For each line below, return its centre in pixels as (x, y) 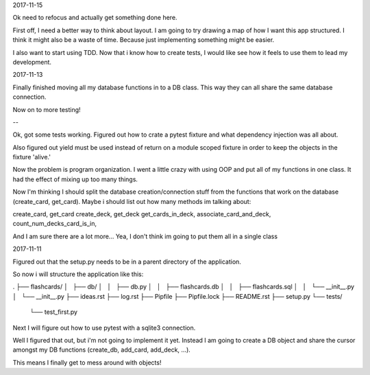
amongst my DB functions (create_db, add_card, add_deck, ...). (102, 350)
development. (32, 62)
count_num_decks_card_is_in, (55, 224)
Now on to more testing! (47, 109)
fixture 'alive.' (32, 157)
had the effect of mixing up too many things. (75, 179)
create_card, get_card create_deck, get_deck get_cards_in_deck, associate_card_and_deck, (142, 214)
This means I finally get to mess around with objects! (87, 362)
